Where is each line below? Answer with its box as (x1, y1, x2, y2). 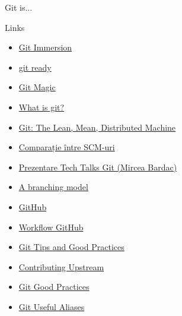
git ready (18, 61, 52, 73)
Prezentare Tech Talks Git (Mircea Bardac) (18, 160, 177, 173)
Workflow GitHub (18, 220, 84, 233)
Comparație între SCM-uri (18, 141, 115, 153)
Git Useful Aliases (18, 300, 85, 312)
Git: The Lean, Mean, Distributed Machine (18, 121, 176, 133)
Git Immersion (18, 41, 72, 53)
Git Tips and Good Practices (18, 241, 124, 253)
